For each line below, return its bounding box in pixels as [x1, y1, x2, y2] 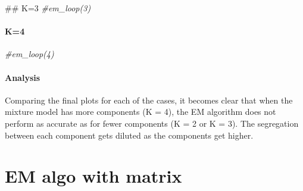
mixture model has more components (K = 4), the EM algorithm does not [5, 105, 276, 118]
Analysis [5, 71, 40, 83]
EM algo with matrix [5, 164, 182, 188]
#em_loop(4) [5, 48, 54, 60]
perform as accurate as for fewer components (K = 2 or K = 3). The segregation [5, 117, 299, 129]
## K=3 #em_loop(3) [5, 2, 91, 14]
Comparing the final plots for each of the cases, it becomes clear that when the [5, 93, 293, 106]
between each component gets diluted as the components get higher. [5, 129, 254, 141]
